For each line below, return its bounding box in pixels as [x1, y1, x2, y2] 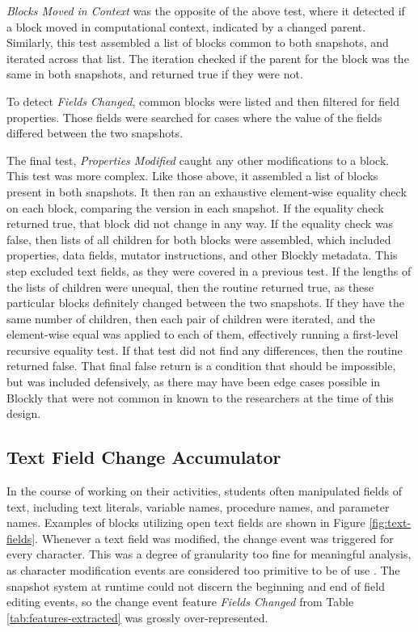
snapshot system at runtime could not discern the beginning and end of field [6, 577, 385, 594]
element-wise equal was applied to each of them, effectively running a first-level [6, 326, 399, 343]
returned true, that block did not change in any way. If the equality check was [6, 215, 394, 232]
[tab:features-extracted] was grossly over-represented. [6, 609, 268, 626]
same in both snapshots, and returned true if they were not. [6, 65, 303, 82]
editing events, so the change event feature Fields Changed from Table [6, 593, 354, 610]
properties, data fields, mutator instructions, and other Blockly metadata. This [6, 246, 398, 263]
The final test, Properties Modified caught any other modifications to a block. [6, 151, 390, 168]
